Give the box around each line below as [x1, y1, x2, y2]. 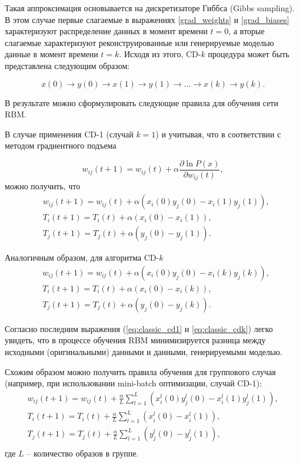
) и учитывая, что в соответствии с [155, 127, 281, 140]
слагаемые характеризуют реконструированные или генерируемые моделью [5, 36, 274, 48]
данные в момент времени [5, 48, 98, 60]
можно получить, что [5, 180, 81, 192]
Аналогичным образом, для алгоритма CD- [5, 251, 160, 264]
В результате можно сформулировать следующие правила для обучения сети [5, 96, 278, 109]
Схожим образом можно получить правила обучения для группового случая [5, 365, 276, 377]
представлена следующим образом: [5, 59, 130, 71]
